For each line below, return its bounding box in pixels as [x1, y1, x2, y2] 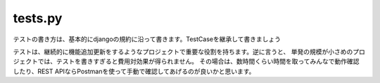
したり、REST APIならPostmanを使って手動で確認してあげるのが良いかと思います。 [13, 67, 255, 75]
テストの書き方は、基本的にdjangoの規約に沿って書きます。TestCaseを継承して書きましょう [13, 35, 281, 43]
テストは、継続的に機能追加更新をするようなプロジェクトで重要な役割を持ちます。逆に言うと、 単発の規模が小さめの [13, 47, 353, 56]
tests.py [13, 10, 63, 26]
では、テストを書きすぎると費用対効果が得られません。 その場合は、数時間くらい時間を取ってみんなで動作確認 [37, 57, 360, 66]
